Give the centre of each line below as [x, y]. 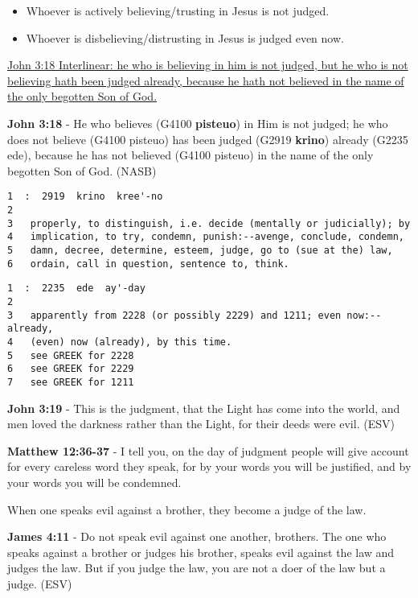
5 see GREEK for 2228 [71, 355]
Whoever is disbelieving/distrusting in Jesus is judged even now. [185, 37]
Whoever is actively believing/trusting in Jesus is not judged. [178, 10]
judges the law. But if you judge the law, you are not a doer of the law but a [197, 568]
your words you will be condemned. [94, 482]
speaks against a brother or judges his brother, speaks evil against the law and [201, 552]
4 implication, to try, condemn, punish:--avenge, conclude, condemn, [206, 237]
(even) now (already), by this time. [131, 342]
